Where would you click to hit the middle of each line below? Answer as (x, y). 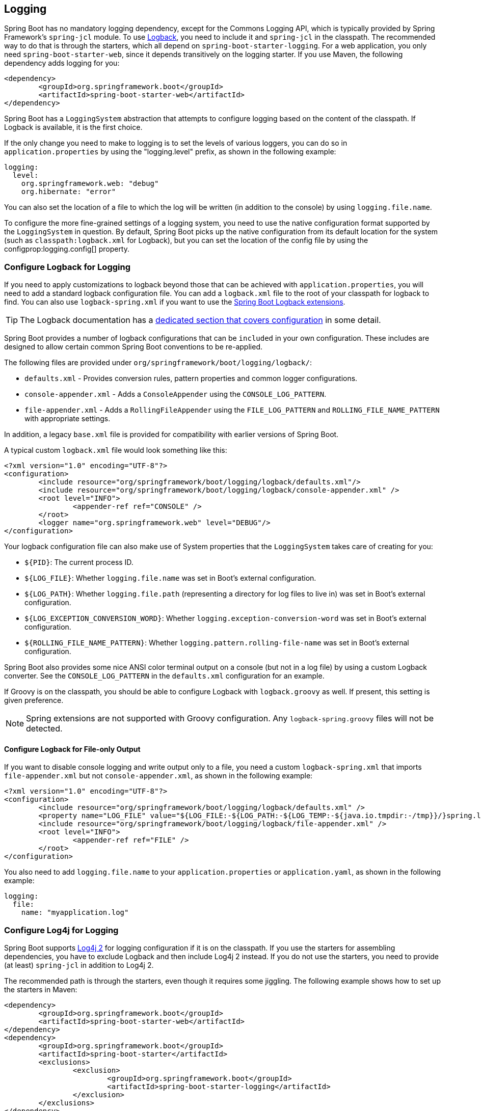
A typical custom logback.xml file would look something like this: (116, 450)
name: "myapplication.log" (75, 913)
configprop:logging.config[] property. (67, 249)
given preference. (34, 700)
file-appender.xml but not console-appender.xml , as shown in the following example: (158, 776)
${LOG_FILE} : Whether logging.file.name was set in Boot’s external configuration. (170, 578)
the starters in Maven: (41, 990)
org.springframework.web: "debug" (90, 184)
